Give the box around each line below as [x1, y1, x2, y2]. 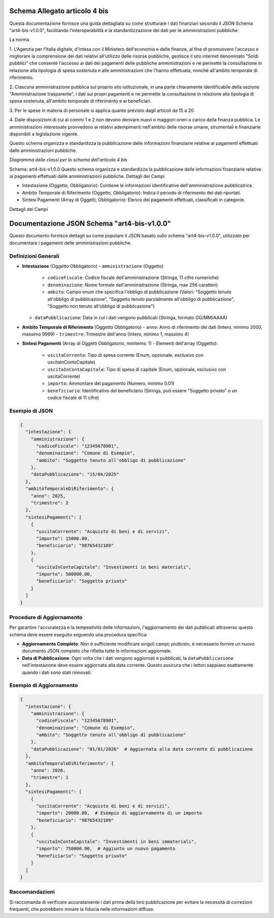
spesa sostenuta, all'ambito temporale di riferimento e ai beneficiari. [9, 98, 152, 104]
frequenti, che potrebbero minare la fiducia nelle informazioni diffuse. [9, 906, 155, 912]
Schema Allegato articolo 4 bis [9, 7, 109, 15]
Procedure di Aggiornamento [9, 614, 83, 621]
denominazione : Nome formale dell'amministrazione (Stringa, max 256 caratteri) [47, 282, 218, 288]
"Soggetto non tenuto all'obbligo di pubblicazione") [47, 303, 155, 309]
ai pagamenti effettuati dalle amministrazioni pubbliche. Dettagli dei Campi [9, 173, 165, 179]
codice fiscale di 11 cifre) [47, 394, 99, 401]
